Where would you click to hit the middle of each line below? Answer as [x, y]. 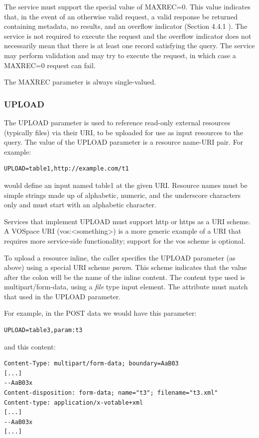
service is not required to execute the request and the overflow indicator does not [128, 36]
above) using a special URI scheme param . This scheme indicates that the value [126, 267]
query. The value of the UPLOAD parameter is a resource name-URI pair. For [124, 142]
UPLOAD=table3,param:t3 [43, 330]
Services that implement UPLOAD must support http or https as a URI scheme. [127, 221]
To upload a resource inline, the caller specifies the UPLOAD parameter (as [120, 257]
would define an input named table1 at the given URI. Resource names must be [126, 185]
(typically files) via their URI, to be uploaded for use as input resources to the [124, 132]
